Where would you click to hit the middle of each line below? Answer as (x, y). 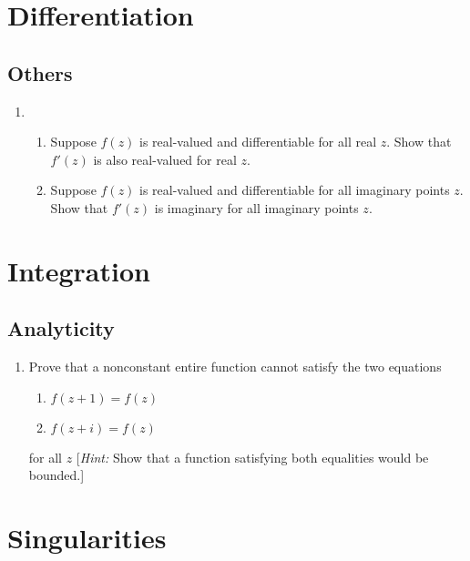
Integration (79, 270)
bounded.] (56, 475)
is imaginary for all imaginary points (256, 207)
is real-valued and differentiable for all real (258, 142)
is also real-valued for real (165, 159)
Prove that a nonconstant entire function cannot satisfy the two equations (235, 367)
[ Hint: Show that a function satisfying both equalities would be (252, 457)
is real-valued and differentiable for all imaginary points (295, 190)
